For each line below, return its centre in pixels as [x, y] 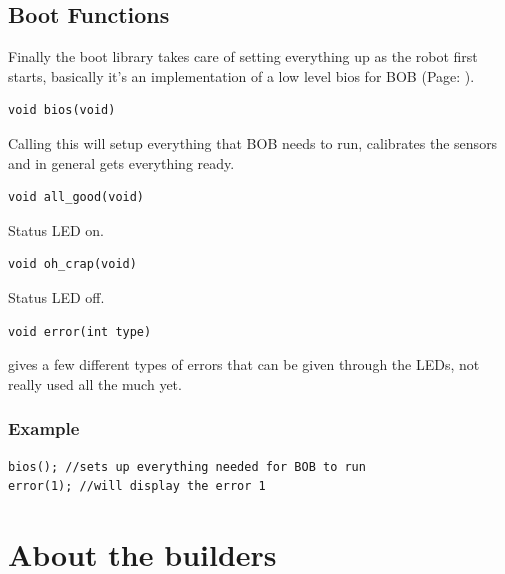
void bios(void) [62, 110]
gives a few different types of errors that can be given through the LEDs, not [244, 364]
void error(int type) [80, 331]
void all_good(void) [76, 197]
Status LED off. [56, 296]
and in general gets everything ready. [121, 162]
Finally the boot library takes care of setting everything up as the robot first [243, 56]
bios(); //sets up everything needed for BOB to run [187, 466]
